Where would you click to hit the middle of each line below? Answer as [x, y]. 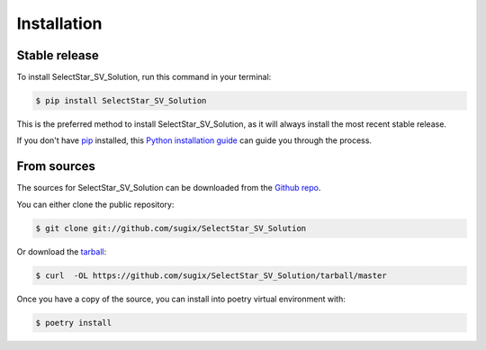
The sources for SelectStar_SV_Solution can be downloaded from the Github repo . [169, 188]
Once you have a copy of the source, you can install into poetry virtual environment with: [181, 299]
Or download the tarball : [62, 251]
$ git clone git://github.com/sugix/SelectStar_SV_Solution [171, 228]
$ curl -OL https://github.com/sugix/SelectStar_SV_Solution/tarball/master [211, 275]
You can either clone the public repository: [95, 204]
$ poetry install [74, 323]
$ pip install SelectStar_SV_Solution [121, 101]
